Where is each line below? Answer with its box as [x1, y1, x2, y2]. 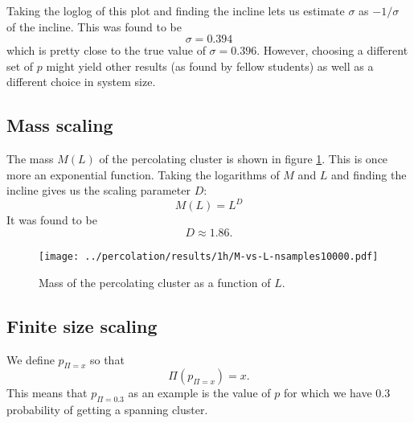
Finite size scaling [6, 313, 158, 338]
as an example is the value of [128, 384, 271, 401]
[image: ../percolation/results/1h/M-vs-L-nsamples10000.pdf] [39, 251, 379, 263]
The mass [6, 150, 54, 167]
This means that [6, 384, 88, 401]
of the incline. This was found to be [6, 18, 182, 35]
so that [89, 351, 125, 368]
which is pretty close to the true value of [6, 42, 206, 59]
